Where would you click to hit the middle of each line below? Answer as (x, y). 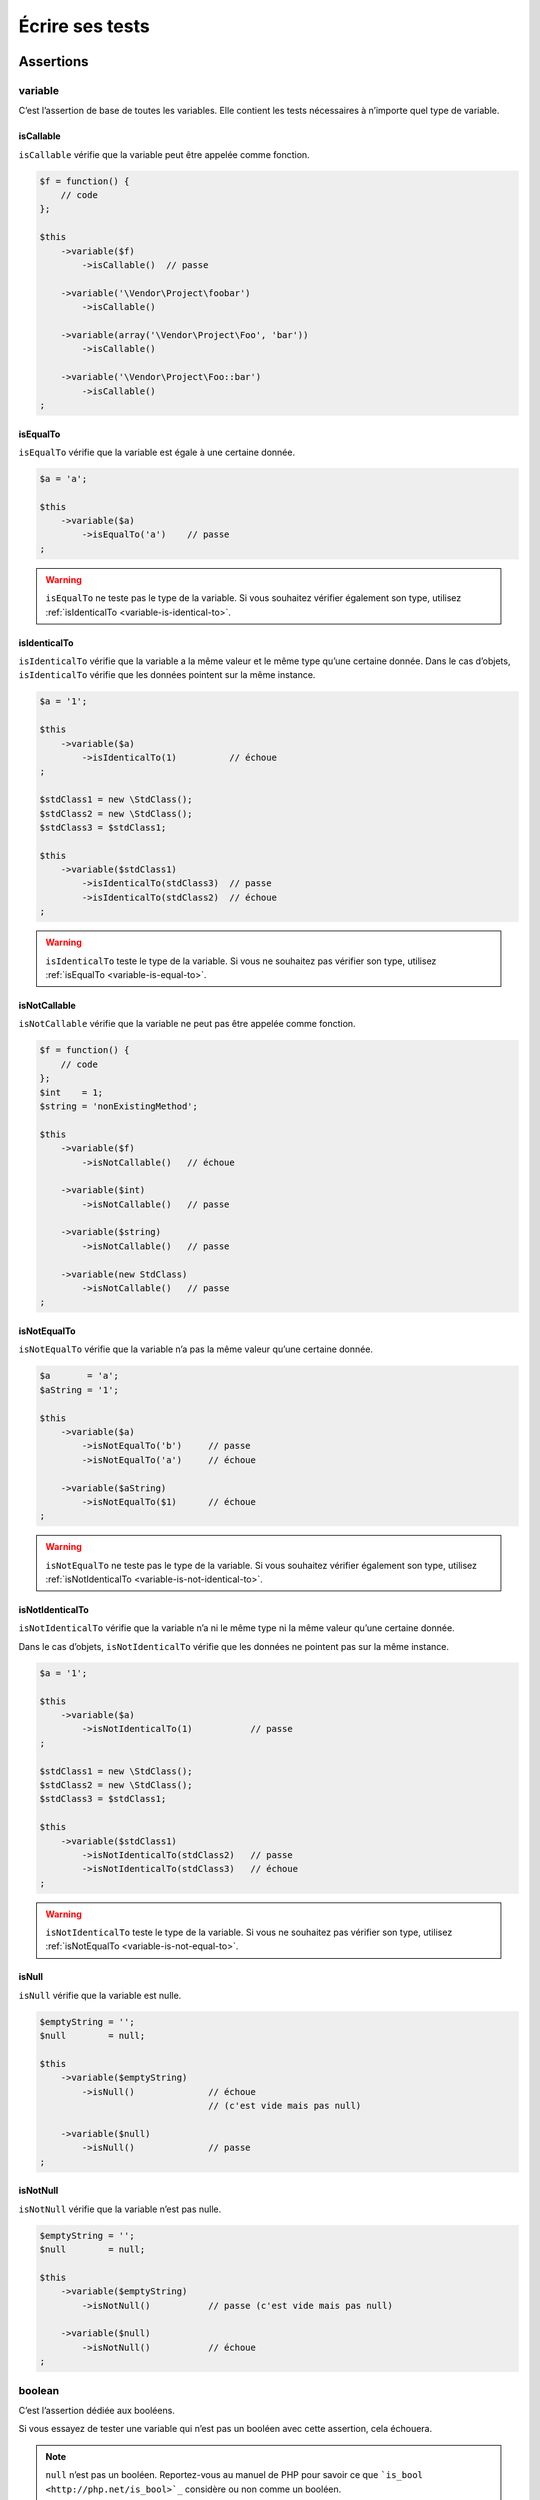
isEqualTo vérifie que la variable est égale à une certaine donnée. (156, 452)
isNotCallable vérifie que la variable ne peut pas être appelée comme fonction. (187, 1024)
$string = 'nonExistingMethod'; (119, 1106)
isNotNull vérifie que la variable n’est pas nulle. (120, 2209)
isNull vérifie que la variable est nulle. (100, 1995)
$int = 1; (71, 1092)
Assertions (53, 61)
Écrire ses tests (84, 26)
